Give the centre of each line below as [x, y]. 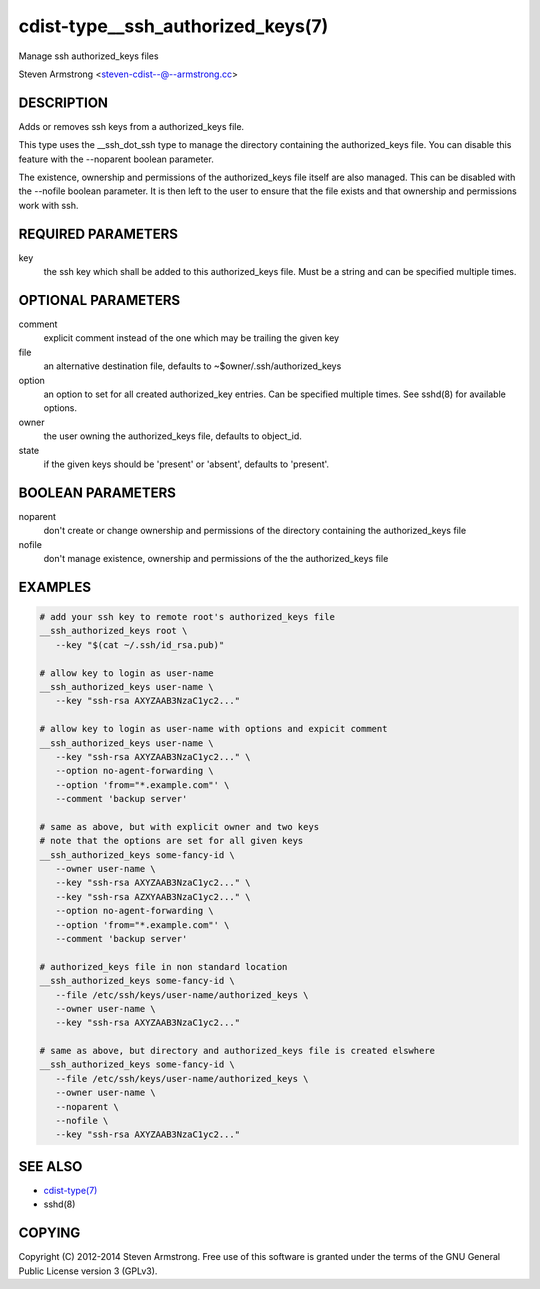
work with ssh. [48, 205]
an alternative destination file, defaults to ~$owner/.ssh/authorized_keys [192, 366]
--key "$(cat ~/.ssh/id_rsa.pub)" [140, 644]
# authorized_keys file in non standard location [163, 966]
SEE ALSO [50, 1166]
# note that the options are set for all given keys [171, 841]
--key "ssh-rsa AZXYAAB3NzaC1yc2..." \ [153, 896]
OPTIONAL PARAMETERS [99, 300]
